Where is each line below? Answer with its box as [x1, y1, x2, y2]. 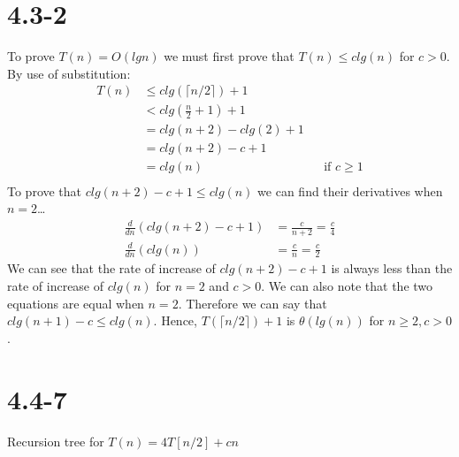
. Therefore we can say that [178, 293, 327, 312]
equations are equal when [7, 293, 144, 312]
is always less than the [331, 259, 453, 278]
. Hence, [153, 311, 197, 330]
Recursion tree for [7, 431, 104, 450]
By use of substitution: [7, 64, 131, 82]
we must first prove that [164, 47, 295, 65]
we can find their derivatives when [257, 181, 443, 200]
